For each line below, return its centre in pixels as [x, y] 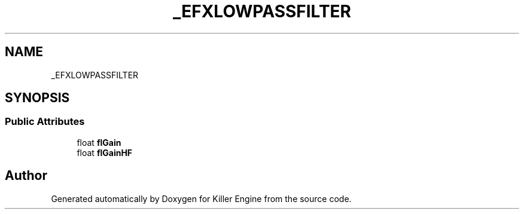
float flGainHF [105, 152]
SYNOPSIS [37, 98]
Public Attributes [45, 122]
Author [26, 176]
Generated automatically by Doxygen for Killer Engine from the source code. [201, 198]
